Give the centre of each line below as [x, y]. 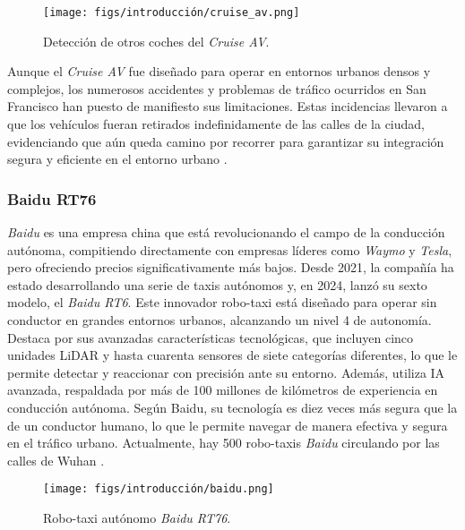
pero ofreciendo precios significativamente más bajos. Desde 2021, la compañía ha [231, 267]
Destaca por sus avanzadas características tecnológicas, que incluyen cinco [211, 337]
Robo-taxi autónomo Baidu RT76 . [137, 517]
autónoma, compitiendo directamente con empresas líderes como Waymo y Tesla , [230, 249]
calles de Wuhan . [56, 460]
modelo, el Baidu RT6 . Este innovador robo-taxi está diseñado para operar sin [222, 302]
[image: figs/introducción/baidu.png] [159, 489]
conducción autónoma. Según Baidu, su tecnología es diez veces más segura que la [232, 407]
